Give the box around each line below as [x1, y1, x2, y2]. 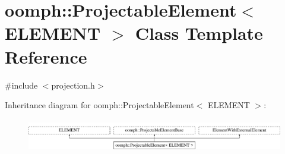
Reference [5, 44, 87, 68]
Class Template [135, 21, 263, 45]
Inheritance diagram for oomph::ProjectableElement [5, 99, 194, 111]
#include [5, 78, 38, 91]
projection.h [51, 78, 95, 91]
